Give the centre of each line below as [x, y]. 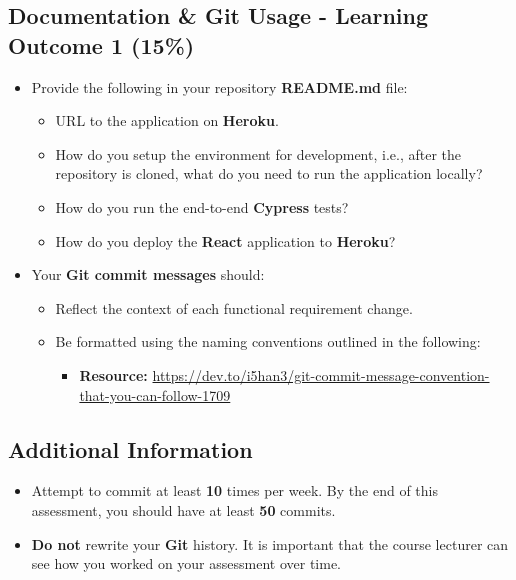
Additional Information [130, 448]
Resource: [113, 374]
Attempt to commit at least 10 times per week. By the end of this [234, 490]
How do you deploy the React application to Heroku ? [225, 240]
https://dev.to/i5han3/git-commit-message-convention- [321, 374]
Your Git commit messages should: [148, 274]
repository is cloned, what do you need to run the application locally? [269, 173]
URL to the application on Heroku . [167, 120]
